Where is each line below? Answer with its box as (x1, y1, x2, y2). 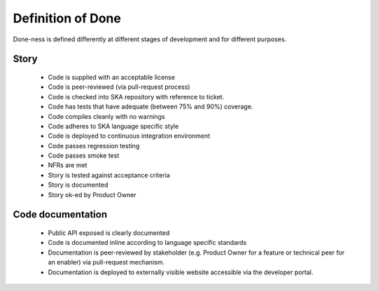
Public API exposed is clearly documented (48, 229, 170, 237)
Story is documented (48, 180, 108, 189)
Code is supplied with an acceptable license (48, 73, 175, 81)
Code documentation (13, 208, 108, 220)
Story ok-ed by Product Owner (48, 190, 136, 199)
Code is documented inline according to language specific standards (48, 239, 247, 247)
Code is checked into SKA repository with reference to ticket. (48, 92, 225, 101)
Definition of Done (13, 10, 122, 26)
